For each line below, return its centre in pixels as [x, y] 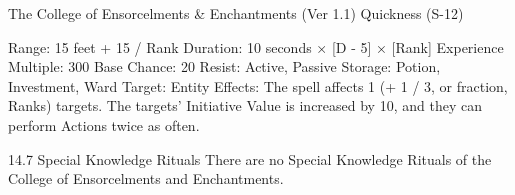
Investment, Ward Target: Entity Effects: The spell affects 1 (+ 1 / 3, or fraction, [258, 85]
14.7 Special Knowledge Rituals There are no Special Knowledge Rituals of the [250, 158]
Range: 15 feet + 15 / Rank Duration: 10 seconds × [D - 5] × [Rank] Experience [256, 46]
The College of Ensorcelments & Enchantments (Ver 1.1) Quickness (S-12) [236, 13]
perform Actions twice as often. [104, 124]
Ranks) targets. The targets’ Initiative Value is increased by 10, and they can [245, 105]
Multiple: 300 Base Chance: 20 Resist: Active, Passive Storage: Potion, [224, 66]
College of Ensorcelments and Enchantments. [146, 178]
